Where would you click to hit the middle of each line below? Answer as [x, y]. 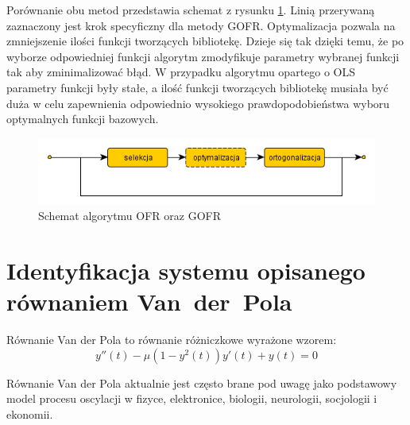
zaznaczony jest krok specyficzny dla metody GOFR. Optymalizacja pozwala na [201, 25]
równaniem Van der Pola [149, 301]
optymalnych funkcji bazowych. [83, 119]
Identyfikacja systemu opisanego [186, 270]
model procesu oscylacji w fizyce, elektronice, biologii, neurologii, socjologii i [192, 398]
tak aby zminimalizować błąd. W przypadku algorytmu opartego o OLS [181, 72]
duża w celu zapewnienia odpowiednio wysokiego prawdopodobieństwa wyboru [198, 103]
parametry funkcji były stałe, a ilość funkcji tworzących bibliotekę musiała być [197, 87]
